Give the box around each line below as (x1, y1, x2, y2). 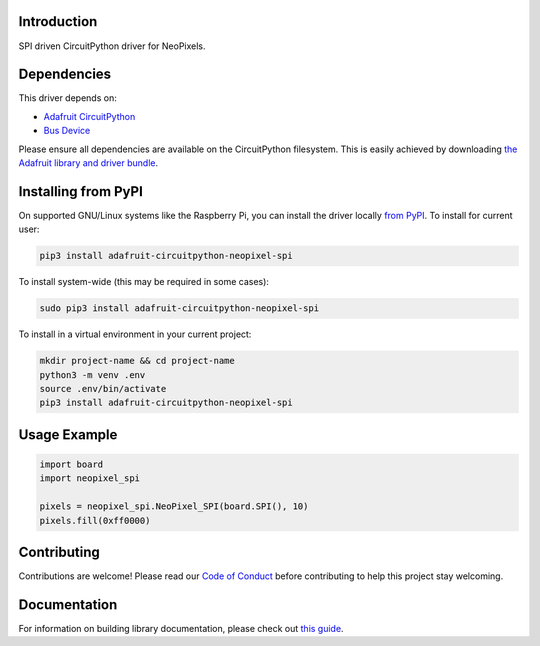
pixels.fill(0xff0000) (39, 515, 151, 526)
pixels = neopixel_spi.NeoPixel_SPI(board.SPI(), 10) (39, 501, 309, 512)
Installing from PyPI (18, 183, 144, 200)
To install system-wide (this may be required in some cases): (18, 276, 270, 288)
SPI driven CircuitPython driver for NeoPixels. (18, 40, 206, 52)
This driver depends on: (18, 92, 117, 104)
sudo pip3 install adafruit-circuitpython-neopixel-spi (39, 303, 320, 314)
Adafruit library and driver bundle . (18, 156, 159, 169)
